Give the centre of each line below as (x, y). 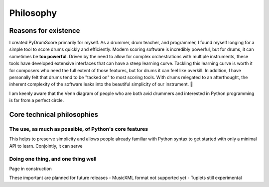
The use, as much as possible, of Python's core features (79, 129)
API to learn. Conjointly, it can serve (46, 146)
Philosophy (33, 13)
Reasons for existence (45, 31)
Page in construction (30, 169)
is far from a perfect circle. (37, 100)
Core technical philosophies (54, 115)
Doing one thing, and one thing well (53, 159)
